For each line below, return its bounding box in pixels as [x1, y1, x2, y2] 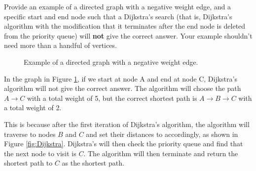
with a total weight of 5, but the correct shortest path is [27, 92, 197, 103]
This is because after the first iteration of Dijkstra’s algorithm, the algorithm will [4, 119, 250, 129]
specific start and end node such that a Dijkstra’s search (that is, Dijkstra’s [4, 11, 232, 21]
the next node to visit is [4, 148, 76, 158]
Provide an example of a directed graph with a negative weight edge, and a [4, 1, 231, 11]
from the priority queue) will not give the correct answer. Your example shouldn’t [4, 30, 253, 41]
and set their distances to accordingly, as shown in [86, 128, 238, 139]
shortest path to [4, 158, 53, 168]
